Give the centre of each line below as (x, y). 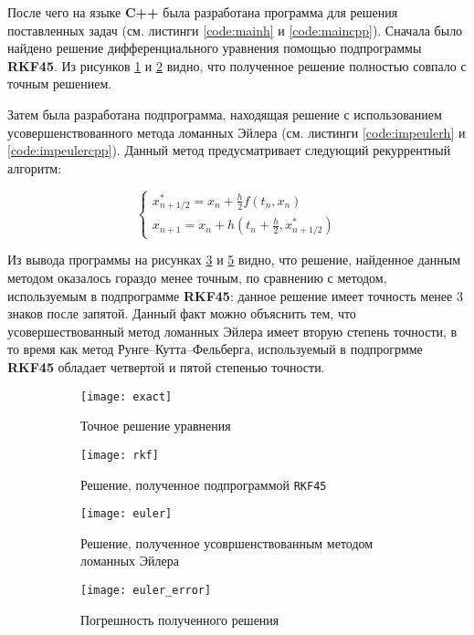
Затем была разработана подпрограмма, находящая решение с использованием (225, 114)
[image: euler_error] (146, 590)
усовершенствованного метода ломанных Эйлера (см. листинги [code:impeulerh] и (237, 132)
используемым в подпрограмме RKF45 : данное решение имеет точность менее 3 (235, 295)
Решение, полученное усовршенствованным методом (227, 542)
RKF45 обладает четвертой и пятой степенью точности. (166, 367)
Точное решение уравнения (156, 426)
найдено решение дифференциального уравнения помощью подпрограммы (215, 48)
